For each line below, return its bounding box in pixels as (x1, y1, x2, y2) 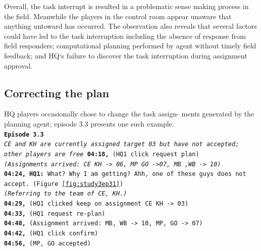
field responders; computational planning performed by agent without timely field (4, 40, 256, 51)
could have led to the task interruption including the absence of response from (4, 30, 246, 41)
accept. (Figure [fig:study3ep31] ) (4, 180, 124, 187)
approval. (4, 60, 33, 71)
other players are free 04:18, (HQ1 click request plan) (4, 150, 199, 158)
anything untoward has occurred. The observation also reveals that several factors (4, 21, 257, 31)
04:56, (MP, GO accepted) (4, 239, 91, 247)
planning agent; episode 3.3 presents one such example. (4, 118, 174, 129)
